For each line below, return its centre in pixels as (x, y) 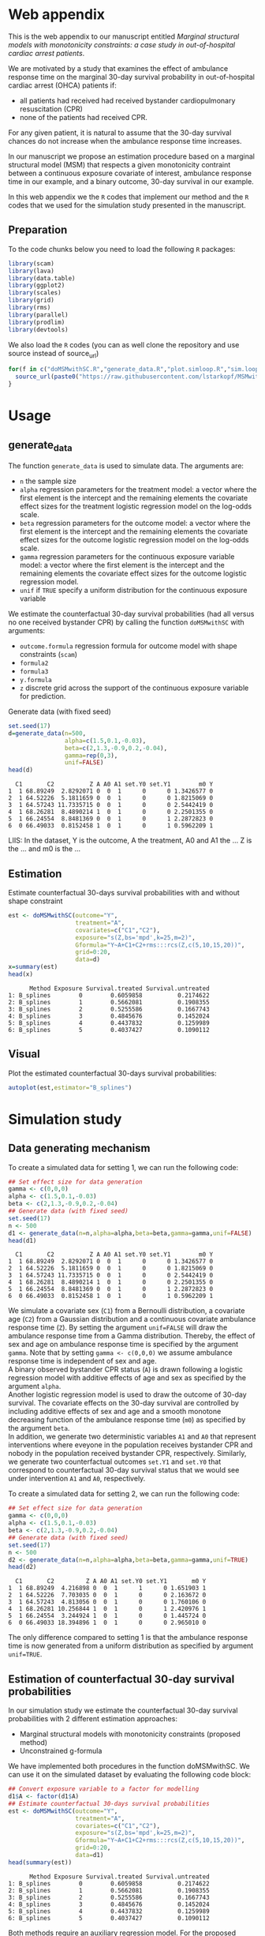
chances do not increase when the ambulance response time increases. (125, 141)
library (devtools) (38, 329)
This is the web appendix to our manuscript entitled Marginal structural (124, 36)
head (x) (21, 974)
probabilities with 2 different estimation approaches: (93, 1719)
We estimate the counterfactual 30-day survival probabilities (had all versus (131, 614)
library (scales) (35, 293)
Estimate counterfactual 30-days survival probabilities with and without (124, 893)
